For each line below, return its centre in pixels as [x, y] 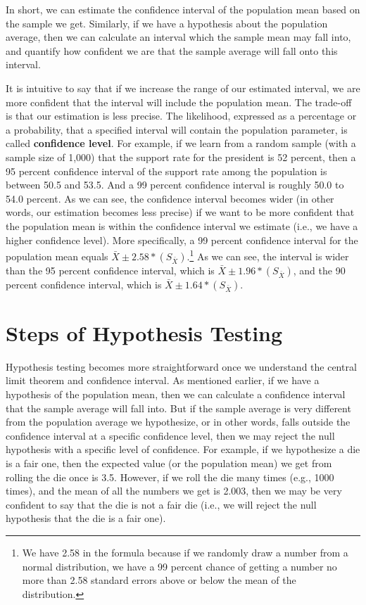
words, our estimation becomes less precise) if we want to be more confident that [180, 212]
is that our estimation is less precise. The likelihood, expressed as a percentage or [181, 116]
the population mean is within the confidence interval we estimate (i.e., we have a [182, 225]
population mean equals [57, 256]
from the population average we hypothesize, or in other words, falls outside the [178, 422]
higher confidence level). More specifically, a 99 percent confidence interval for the [182, 240]
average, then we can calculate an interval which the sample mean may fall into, [178, 37]
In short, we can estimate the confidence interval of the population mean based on [183, 9]
